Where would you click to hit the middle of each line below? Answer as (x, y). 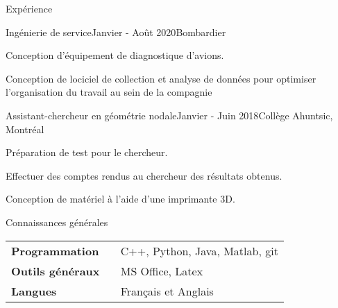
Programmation (55, 250)
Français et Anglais (167, 291)
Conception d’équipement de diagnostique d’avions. (115, 55)
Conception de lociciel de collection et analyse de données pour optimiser (161, 78)
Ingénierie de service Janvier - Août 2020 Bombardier (116, 32)
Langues (34, 291)
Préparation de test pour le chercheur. (87, 152)
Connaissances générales (57, 222)
